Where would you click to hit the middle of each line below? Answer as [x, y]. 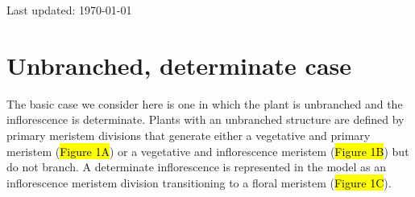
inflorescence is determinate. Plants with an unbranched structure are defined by [205, 119]
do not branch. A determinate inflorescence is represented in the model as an [197, 167]
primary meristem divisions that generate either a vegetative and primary [189, 135]
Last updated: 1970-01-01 [69, 10]
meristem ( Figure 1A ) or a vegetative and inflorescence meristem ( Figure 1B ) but [208, 151]
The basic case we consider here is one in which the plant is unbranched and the [205, 103]
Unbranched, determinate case [179, 65]
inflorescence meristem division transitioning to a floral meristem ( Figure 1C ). [199, 182]
